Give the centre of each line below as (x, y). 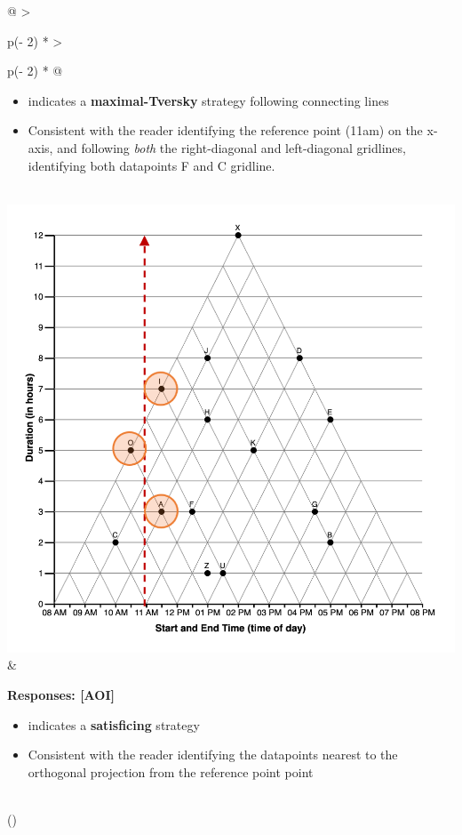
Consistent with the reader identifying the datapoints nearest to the (213, 755)
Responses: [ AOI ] (61, 694)
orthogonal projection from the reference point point (171, 771)
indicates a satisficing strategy (114, 724)
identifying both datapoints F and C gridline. (151, 165)
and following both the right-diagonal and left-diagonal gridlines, (231, 147)
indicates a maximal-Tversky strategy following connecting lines (208, 100)
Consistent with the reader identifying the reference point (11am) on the (225, 130)
